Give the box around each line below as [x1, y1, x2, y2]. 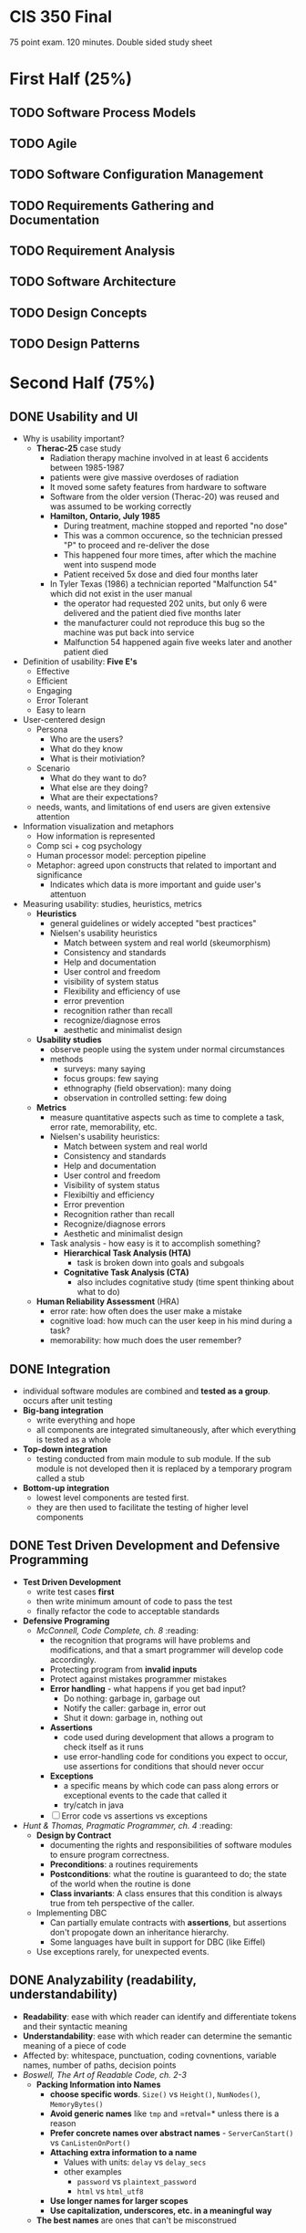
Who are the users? [49, 734, 124, 745]
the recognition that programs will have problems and [49, 1634, 250, 1645]
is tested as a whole [36, 1435, 112, 1445]
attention [36, 811, 70, 822]
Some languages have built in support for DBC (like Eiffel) [49, 1936, 266, 1947]
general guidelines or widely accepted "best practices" [49, 918, 257, 929]
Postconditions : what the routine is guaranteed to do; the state [49, 1868, 287, 1879]
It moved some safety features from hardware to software [49, 482, 267, 493]
